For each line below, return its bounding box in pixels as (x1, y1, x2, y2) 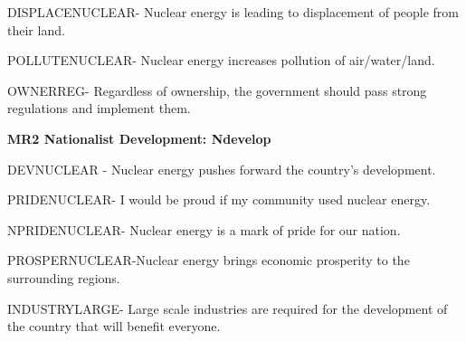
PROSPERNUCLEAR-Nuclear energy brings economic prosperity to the (7, 251, 410, 270)
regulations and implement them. (7, 99, 191, 118)
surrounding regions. (7, 268, 120, 287)
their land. (7, 20, 65, 39)
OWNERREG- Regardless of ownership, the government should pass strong (7, 81, 427, 99)
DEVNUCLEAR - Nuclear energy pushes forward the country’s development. (7, 159, 436, 178)
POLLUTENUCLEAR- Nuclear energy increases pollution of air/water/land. (7, 51, 435, 70)
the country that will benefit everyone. (7, 317, 221, 336)
